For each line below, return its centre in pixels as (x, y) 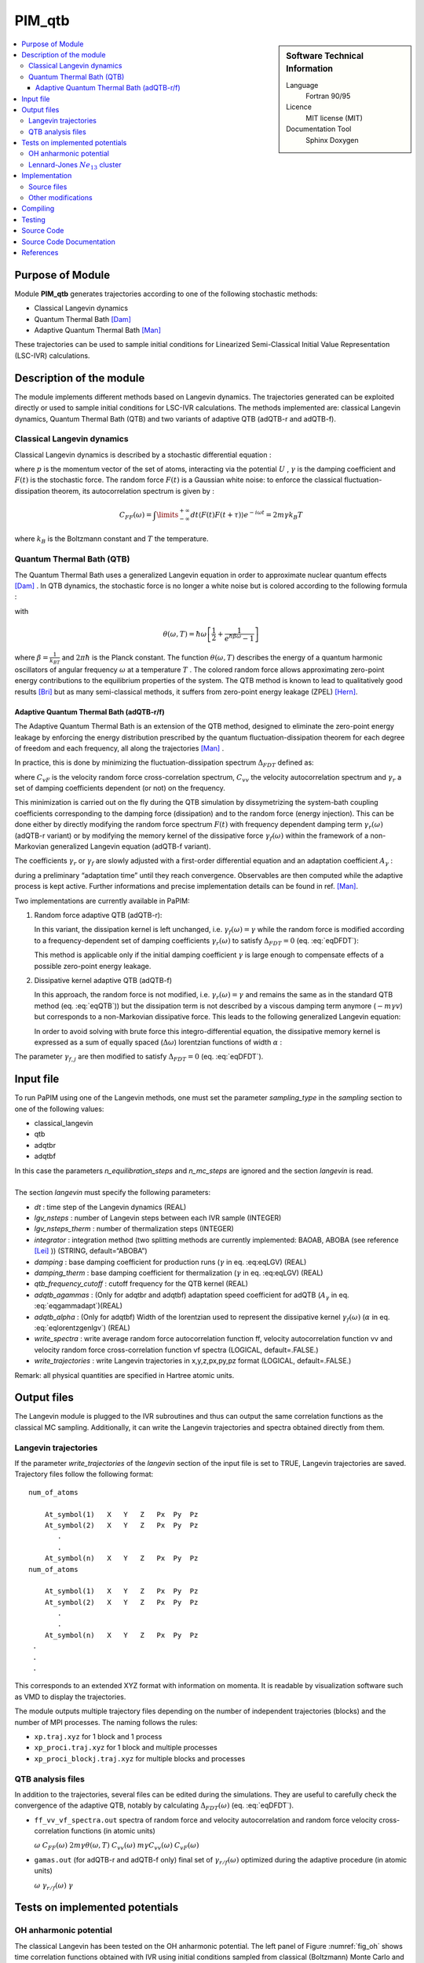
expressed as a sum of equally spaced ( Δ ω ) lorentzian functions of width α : (158, 1042)
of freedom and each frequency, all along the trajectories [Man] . (119, 748)
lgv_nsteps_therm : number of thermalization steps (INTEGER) (134, 1229)
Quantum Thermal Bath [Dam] (82, 319)
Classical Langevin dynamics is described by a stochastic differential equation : (143, 455)
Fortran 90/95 (328, 96)
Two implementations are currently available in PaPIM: (102, 901)
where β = (31, 658)
